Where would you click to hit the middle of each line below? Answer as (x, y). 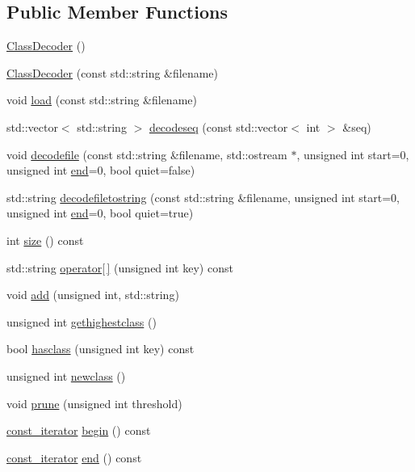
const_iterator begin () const (79, 430)
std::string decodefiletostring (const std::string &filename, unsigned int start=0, (203, 197)
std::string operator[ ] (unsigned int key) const (120, 267)
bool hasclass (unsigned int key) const (101, 349)
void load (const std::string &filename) (102, 100)
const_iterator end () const (74, 457)
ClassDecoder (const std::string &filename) (112, 72)
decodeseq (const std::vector (218, 126)
